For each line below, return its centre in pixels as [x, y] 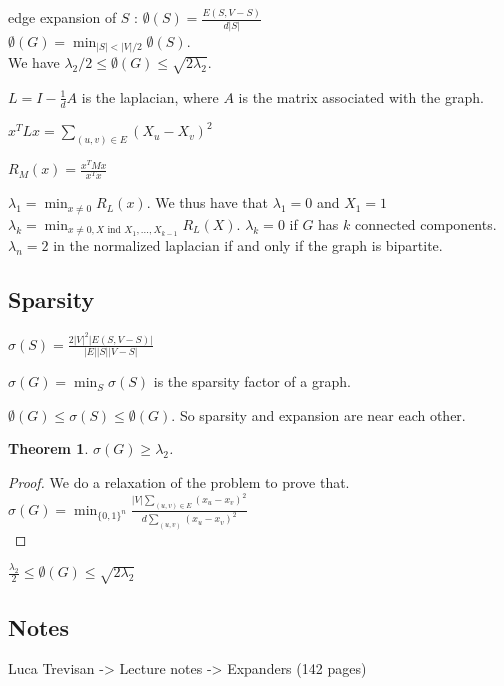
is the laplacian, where [150, 96]
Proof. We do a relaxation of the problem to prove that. [179, 481]
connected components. [425, 223]
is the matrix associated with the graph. [361, 96]
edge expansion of [62, 17]
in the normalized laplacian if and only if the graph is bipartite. [248, 245]
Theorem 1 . [48, 448]
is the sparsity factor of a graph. [252, 381]
